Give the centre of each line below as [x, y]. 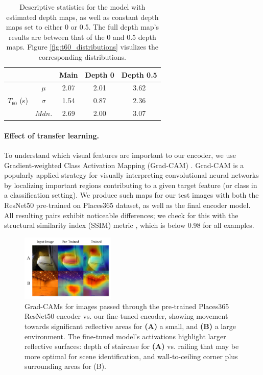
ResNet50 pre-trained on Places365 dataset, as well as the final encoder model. [127, 205]
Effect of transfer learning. [52, 135]
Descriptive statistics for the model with [82, 7]
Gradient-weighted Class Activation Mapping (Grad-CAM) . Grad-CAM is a [124, 165]
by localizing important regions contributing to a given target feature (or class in [131, 185]
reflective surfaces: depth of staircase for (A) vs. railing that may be [132, 346]
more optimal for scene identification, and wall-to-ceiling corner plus [131, 356]
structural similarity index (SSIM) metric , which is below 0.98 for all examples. [129, 225]
